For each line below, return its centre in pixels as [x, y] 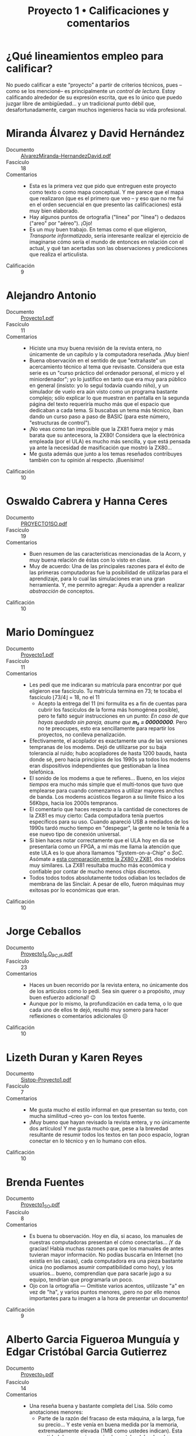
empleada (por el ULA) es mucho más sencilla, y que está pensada [110, 441]
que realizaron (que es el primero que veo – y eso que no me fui [106, 198]
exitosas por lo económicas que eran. [74, 890]
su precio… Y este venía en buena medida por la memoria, [108, 1424]
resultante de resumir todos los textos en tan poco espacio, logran [109, 1135]
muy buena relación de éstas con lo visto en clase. [90, 560]
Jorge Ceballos [44, 931]
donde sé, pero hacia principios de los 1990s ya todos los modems [110, 759]
